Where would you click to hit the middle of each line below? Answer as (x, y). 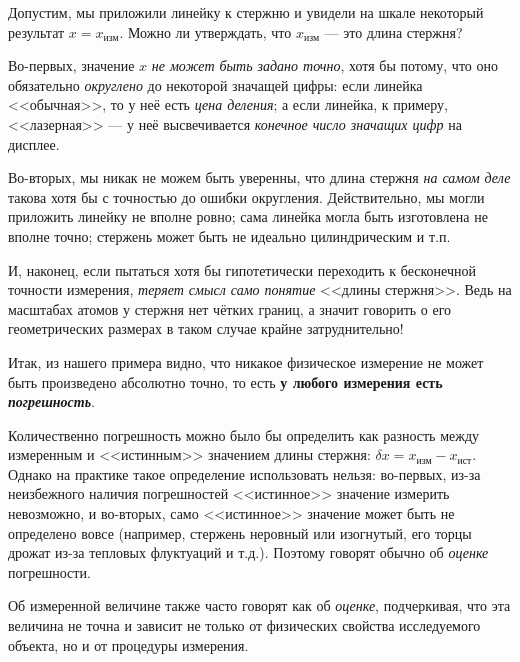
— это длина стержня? (393, 31)
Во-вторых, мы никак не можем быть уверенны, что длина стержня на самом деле (259, 177)
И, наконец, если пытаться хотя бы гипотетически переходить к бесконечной (242, 269)
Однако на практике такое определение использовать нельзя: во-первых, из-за (244, 473)
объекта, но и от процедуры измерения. (128, 644)
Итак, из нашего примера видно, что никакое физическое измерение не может (246, 361)
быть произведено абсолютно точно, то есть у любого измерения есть (225, 381)
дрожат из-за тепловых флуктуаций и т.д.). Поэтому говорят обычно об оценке (248, 552)
